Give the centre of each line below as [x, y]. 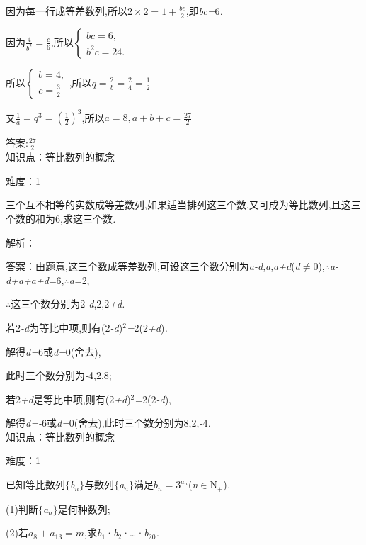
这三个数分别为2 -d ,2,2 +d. [68, 304]
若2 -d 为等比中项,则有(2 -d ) [64, 327]
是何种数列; [84, 509]
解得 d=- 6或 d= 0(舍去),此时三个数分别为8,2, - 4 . [108, 423]
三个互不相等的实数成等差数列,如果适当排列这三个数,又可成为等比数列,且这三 [183, 204]
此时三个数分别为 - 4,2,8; [59, 375]
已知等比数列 [35, 484]
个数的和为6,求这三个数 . [61, 218]
